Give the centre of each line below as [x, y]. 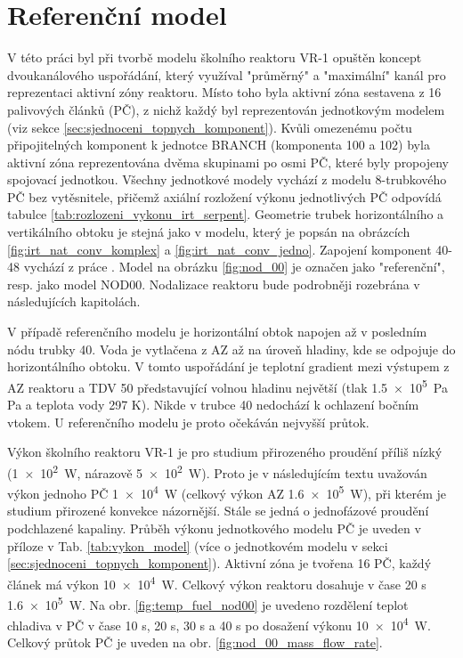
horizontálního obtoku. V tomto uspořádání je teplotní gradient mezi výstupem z [228, 366]
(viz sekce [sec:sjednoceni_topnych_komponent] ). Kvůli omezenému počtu [210, 127]
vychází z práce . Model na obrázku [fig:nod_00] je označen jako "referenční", [234, 267]
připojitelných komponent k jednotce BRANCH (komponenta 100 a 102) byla [219, 145]
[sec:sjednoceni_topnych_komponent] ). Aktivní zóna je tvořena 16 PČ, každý [219, 563]
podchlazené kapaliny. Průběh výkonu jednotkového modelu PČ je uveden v [214, 528]
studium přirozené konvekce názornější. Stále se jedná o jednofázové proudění [218, 511]
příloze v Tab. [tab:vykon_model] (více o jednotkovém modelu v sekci [198, 545]
